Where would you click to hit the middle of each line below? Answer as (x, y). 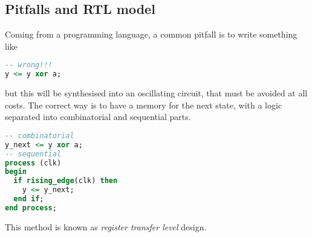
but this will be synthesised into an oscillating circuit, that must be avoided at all (156, 93)
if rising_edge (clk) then (66, 181)
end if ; (29, 199)
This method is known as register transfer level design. (106, 226)
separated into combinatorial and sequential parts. (98, 117)
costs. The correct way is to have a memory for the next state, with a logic (144, 105)
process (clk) (33, 163)
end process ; (31, 208)
